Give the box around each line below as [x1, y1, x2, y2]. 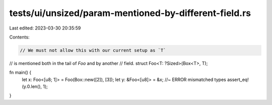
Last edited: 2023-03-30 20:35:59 [9, 25, 81, 31]
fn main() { [9, 69, 32, 75]
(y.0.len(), [22, 83, 42, 89]
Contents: [9, 34, 30, 40]
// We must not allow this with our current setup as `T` [20, 47, 166, 53]
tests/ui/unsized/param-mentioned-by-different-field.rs [9, 7, 251, 18]
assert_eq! [227, 76, 249, 82]
